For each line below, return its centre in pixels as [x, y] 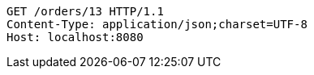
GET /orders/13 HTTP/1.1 [85, 11]
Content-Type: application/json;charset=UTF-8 [157, 24]
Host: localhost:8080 [75, 37]
